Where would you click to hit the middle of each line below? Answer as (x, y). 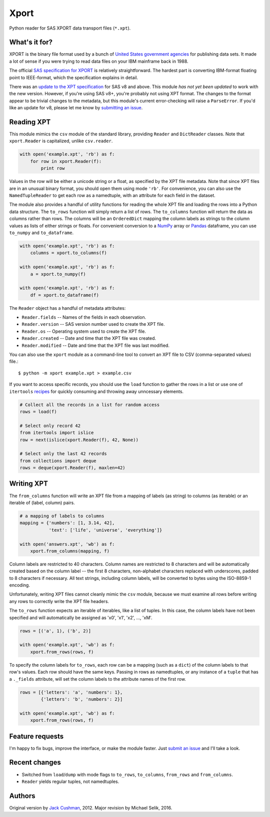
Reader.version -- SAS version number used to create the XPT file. (93, 324)
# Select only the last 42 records (63, 454)
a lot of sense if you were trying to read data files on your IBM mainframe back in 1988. (99, 61)
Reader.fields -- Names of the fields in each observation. (84, 317)
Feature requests (36, 736)
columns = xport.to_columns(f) (68, 253)
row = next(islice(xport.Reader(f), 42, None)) (79, 440)
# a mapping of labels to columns (62, 516)
